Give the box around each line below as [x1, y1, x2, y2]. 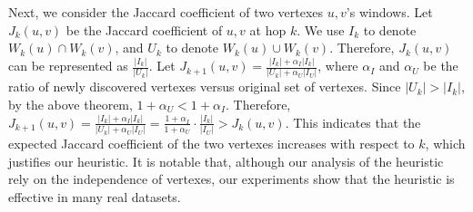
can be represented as [8, 56, 128, 75]
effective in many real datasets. [8, 188, 181, 206]
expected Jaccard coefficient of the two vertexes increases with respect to [8, 134, 415, 153]
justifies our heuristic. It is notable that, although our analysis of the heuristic [8, 151, 444, 170]
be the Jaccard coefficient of [65, 20, 223, 39]
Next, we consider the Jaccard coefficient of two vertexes [8, 3, 324, 21]
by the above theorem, [8, 95, 133, 113]
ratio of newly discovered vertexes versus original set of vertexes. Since [8, 77, 401, 96]
